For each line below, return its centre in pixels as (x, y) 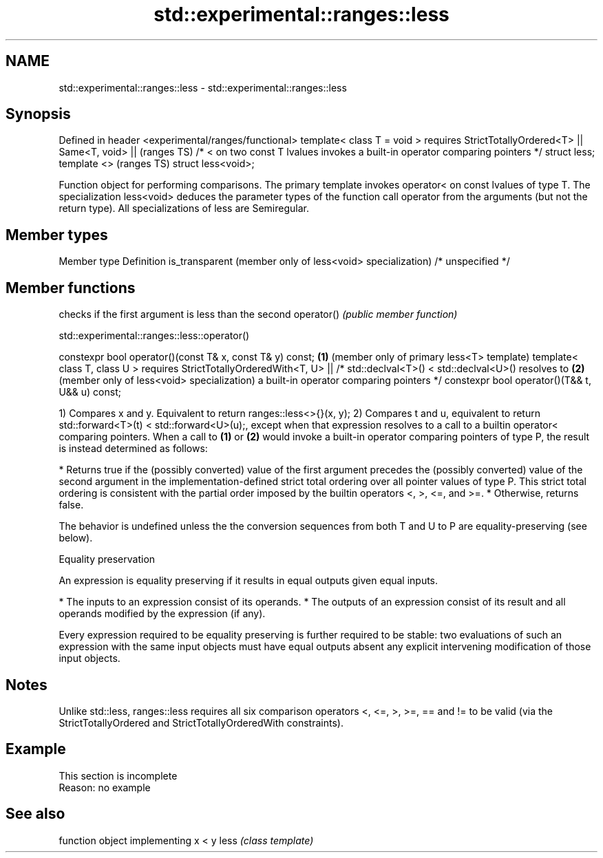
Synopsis (38, 114)
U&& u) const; (90, 392)
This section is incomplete (118, 775)
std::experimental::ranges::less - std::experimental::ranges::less (203, 87)
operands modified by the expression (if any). (162, 614)
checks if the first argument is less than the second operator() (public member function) (258, 314)
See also (35, 814)
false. (71, 505)
